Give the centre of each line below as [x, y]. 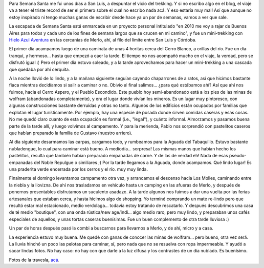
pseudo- [238, 156]
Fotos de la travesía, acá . [34, 260]
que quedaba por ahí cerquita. [40, 69]
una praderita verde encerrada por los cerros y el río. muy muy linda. [78, 169]
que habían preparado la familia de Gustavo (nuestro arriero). [71, 133]
